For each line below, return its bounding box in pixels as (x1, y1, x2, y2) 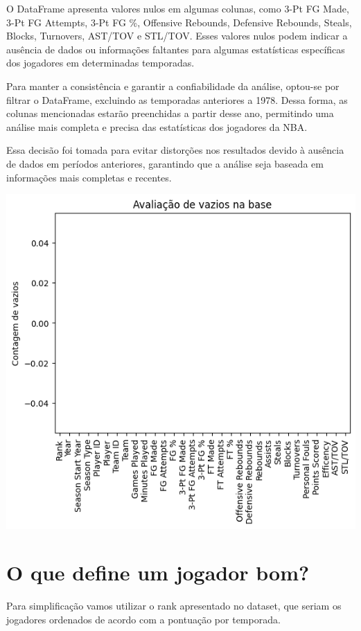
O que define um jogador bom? (6, 558, 310, 587)
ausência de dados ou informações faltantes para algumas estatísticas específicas (6, 42, 345, 56)
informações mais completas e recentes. (6, 170, 172, 184)
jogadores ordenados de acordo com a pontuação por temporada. (6, 612, 281, 626)
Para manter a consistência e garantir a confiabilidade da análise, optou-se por (6, 78, 340, 93)
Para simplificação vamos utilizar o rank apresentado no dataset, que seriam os (6, 598, 342, 613)
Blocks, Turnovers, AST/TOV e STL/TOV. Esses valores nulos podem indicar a (6, 28, 348, 43)
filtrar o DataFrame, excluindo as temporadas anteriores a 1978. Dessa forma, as (6, 92, 348, 107)
